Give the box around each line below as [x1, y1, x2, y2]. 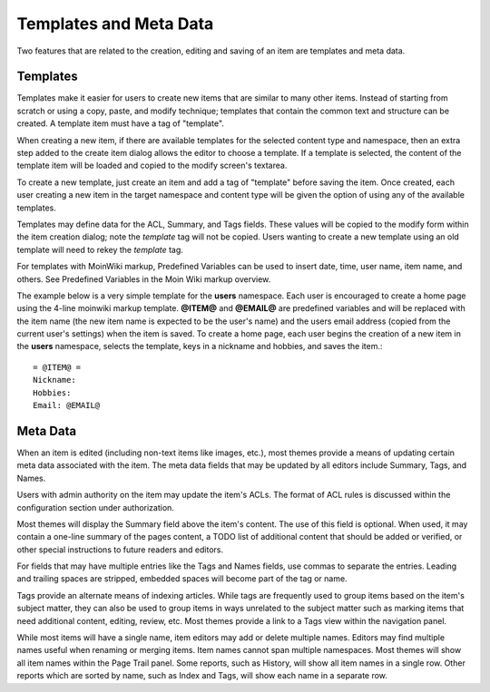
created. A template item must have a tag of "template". [16, 118, 224, 129]
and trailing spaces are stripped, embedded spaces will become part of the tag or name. [16, 573, 348, 584]
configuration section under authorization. [16, 502, 174, 512]
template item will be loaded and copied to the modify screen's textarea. [16, 160, 288, 171]
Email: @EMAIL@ [33, 400, 101, 411]
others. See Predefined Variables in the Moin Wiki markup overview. [16, 273, 271, 285]
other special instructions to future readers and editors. [16, 544, 224, 555]
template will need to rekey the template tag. [16, 244, 183, 255]
